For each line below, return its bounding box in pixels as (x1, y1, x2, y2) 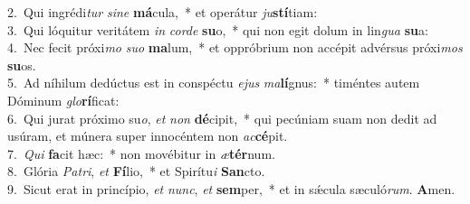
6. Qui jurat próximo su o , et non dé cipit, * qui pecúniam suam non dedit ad (7, 108, 437, 127)
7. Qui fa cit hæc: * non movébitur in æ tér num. (7, 144, 275, 162)
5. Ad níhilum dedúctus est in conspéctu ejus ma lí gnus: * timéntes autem (7, 73, 420, 92)
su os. (7, 55, 36, 74)
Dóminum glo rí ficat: (7, 90, 120, 109)
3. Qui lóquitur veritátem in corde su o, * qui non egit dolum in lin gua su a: (7, 20, 428, 39)
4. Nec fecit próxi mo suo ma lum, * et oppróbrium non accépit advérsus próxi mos (7, 38, 463, 57)
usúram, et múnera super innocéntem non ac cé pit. (7, 126, 288, 145)
